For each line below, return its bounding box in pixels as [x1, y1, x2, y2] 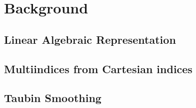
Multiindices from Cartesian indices [4, 61, 192, 76]
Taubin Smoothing [4, 90, 101, 106]
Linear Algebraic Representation [4, 31, 176, 47]
